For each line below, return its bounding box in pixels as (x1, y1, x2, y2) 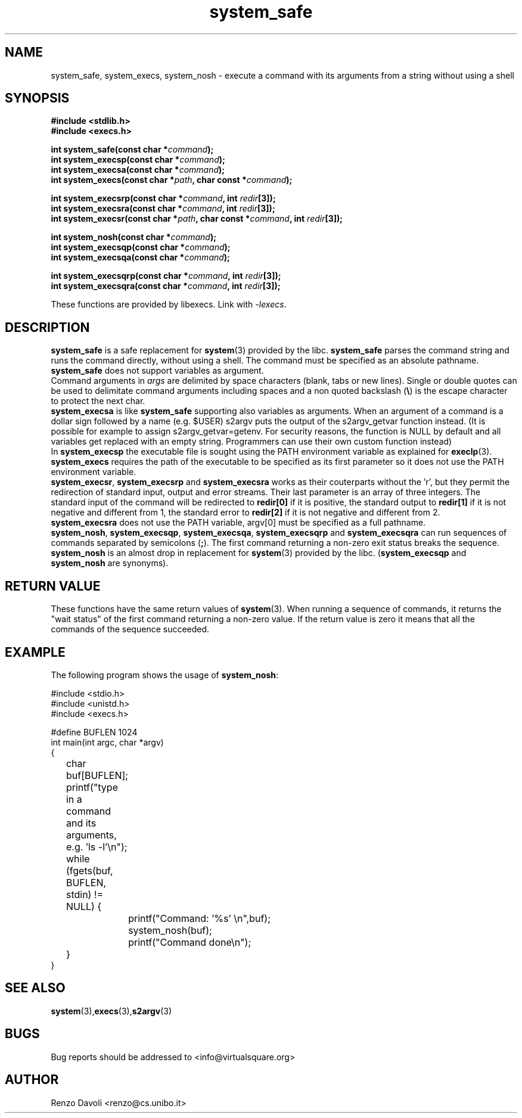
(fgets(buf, (66, 864, 113, 877)
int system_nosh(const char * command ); (51, 232, 216, 243)
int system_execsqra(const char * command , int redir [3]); (51, 281, 281, 291)
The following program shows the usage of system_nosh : (51, 669, 279, 680)
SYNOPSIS (5, 91, 70, 106)
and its (66, 816, 97, 829)
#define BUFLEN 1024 (51, 726, 138, 737)
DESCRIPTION (5, 319, 90, 335)
